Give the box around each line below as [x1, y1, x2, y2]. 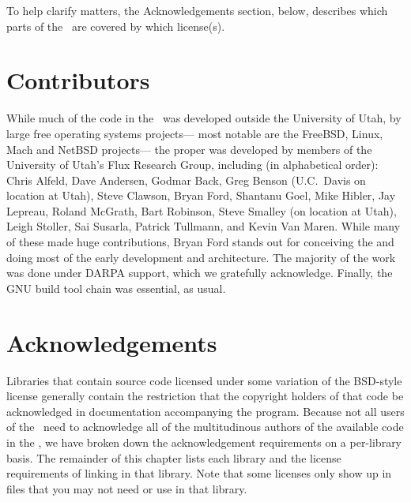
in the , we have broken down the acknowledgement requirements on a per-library [6, 433, 402, 450]
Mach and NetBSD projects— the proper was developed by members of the [6, 140, 372, 157]
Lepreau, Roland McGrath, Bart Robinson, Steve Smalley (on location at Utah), [6, 202, 397, 219]
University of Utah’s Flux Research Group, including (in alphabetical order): [6, 156, 379, 173]
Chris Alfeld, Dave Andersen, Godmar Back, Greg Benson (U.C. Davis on [6, 171, 366, 188]
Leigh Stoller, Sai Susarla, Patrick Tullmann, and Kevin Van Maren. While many [6, 218, 401, 234]
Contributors [6, 64, 150, 96]
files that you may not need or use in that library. [6, 480, 247, 496]
